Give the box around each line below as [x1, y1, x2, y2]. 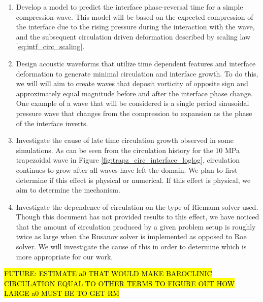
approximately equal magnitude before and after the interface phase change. [16, 88, 253, 98]
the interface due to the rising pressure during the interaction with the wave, [16, 21, 255, 32]
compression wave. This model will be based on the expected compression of [16, 11, 253, 22]
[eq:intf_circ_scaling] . [16, 41, 85, 52]
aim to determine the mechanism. [16, 184, 120, 195]
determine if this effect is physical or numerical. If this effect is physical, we [16, 174, 251, 185]
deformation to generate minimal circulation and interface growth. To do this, [16, 68, 258, 79]
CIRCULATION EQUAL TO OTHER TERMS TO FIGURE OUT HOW [4, 278, 235, 288]
